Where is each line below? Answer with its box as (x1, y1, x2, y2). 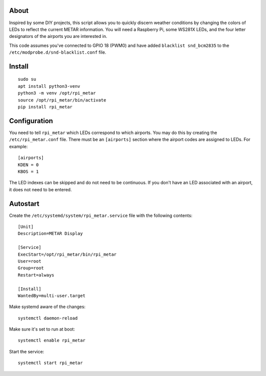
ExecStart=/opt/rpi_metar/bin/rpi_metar (18, 251, 117, 257)
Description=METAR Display (18, 231, 83, 237)
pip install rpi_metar (18, 104, 73, 110)
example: (9, 143, 28, 149)
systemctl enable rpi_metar (18, 338, 86, 343)
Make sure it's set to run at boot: (9, 326, 75, 332)
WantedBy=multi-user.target (18, 293, 86, 298)
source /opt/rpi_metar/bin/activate (18, 97, 106, 103)
